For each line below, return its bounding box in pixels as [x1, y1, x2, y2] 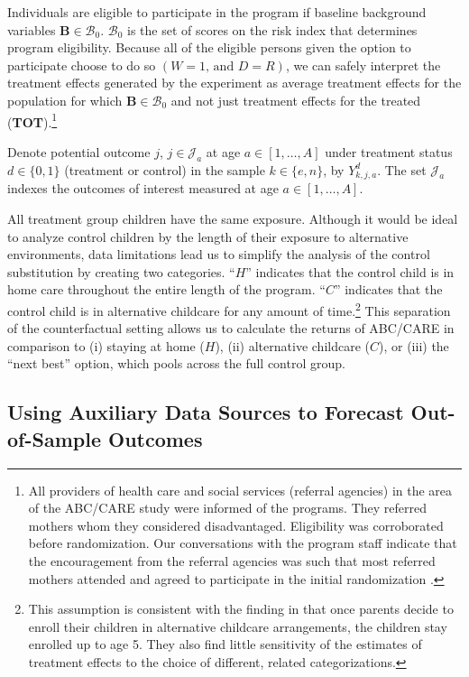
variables [7, 20, 56, 39]
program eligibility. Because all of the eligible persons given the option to [7, 38, 411, 57]
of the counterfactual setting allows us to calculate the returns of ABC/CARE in [7, 319, 455, 338]
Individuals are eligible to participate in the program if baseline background [7, 3, 427, 21]
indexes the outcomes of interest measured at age [7, 179, 279, 198]
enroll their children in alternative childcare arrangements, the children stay [28, 617, 447, 635]
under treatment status [325, 142, 453, 161]
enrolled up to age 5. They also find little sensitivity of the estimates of [28, 635, 422, 654]
